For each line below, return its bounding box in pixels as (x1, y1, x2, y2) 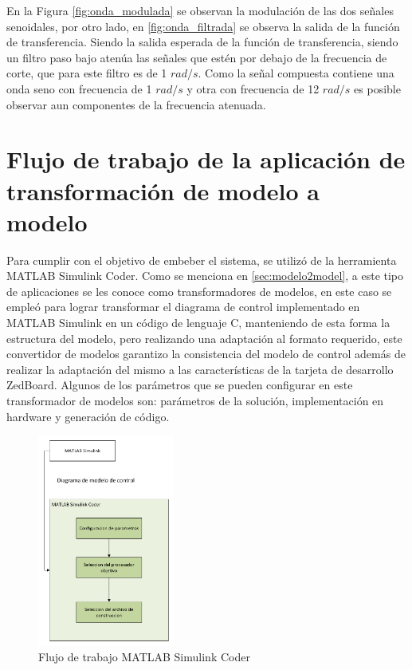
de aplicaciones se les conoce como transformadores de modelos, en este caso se (6, 282, 392, 299)
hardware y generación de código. (6, 408, 170, 424)
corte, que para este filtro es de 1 (6, 65, 167, 81)
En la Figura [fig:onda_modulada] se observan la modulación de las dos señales (6, 2, 394, 18)
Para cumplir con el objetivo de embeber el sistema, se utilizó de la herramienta (6, 251, 397, 268)
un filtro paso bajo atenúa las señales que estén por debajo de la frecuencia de (6, 49, 387, 65)
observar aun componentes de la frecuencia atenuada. (6, 96, 266, 112)
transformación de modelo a (6, 174, 320, 207)
